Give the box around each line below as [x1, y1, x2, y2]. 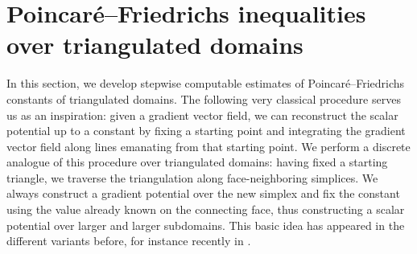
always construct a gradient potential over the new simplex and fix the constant [6, 185, 400, 202]
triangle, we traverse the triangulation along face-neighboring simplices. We [6, 169, 378, 186]
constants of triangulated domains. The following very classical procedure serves [6, 90, 401, 107]
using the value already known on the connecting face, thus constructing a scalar [6, 201, 405, 218]
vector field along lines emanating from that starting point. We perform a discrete [6, 137, 411, 154]
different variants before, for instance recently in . [6, 232, 251, 249]
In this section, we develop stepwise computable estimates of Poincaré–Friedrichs [6, 75, 405, 92]
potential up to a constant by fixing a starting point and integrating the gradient [6, 122, 406, 139]
